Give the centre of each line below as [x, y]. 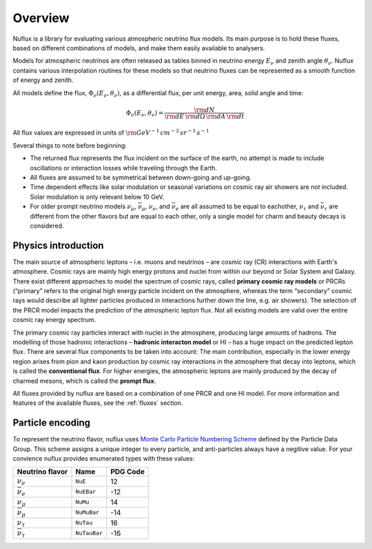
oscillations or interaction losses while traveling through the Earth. [123, 168]
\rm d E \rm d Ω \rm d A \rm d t [204, 116]
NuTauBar [89, 533]
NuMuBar [87, 513]
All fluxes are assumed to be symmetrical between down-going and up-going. [141, 178]
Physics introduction [58, 245]
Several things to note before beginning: [70, 146]
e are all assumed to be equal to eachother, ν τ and [248, 207]
